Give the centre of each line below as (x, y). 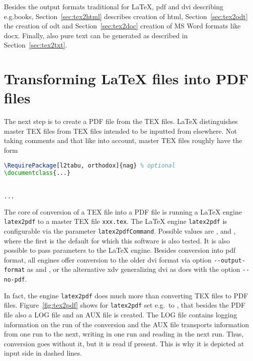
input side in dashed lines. (43, 353)
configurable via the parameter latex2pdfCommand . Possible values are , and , (120, 230)
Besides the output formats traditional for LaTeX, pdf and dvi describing (114, 6)
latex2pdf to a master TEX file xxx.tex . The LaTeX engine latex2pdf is (116, 221)
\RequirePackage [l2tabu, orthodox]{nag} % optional (90, 165)
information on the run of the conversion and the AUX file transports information (126, 324)
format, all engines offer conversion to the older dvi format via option (108, 259)
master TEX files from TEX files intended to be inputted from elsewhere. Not (121, 131)
